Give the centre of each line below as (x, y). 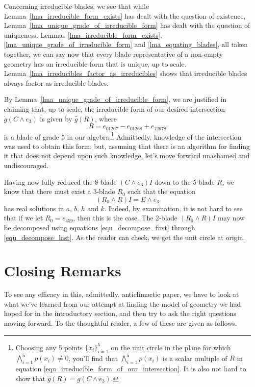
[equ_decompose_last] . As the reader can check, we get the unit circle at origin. (125, 237)
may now (231, 218)
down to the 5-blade (185, 181)
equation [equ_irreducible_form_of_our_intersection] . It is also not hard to (131, 369)
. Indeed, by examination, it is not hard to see (173, 208)
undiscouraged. (26, 165)
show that (30, 378)
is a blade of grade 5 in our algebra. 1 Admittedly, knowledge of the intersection (123, 136)
